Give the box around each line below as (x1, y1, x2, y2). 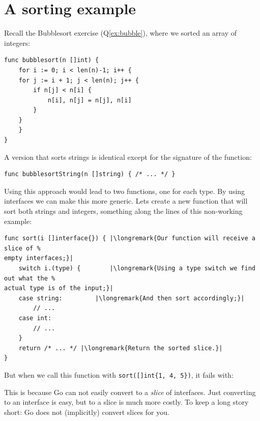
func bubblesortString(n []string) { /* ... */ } (4, 171, 176, 178)
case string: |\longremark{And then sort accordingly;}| (18, 294, 245, 302)
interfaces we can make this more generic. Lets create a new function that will (4, 195, 248, 206)
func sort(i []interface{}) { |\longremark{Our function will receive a (4, 235, 255, 242)
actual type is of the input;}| (4, 285, 113, 292)
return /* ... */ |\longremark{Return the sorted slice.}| (18, 344, 223, 352)
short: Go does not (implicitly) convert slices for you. (4, 406, 169, 417)
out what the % (4, 274, 55, 282)
